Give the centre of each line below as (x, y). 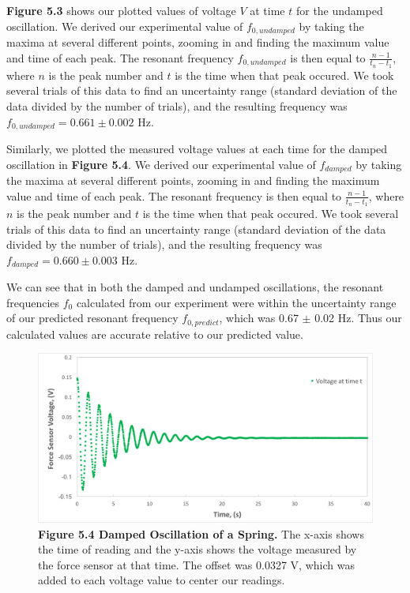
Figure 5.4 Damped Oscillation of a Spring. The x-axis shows (201, 533)
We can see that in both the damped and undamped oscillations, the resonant (195, 287)
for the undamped (339, 10)
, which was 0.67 (259, 318)
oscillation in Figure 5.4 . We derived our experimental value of (161, 164)
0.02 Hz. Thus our (358, 318)
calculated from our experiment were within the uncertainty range (236, 302)
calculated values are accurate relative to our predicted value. (155, 334)
